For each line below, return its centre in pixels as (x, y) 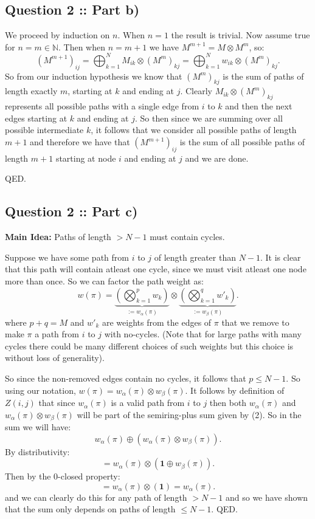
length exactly (31, 91)
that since (57, 403)
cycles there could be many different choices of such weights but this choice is (149, 345)
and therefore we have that (80, 142)
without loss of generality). (55, 358)
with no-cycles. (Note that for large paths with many (203, 334)
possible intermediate (44, 130)
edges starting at (36, 118)
